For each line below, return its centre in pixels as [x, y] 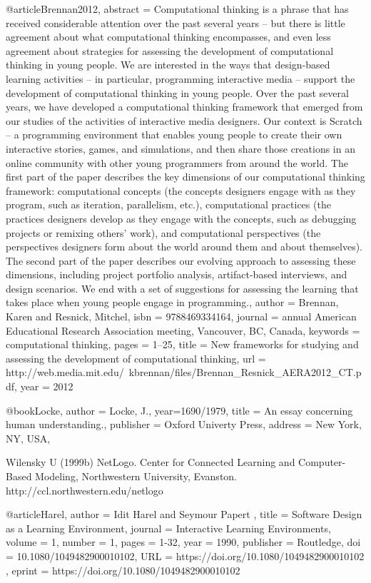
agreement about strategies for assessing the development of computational [170, 50]
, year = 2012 [44, 386]
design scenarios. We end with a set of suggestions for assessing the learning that [182, 288]
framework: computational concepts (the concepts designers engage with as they [181, 190]
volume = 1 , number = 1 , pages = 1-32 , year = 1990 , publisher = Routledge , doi [183, 542]
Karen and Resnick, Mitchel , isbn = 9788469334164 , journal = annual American [181, 316]
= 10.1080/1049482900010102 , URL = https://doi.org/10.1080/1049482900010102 [185, 556]
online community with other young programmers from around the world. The [177, 162]
